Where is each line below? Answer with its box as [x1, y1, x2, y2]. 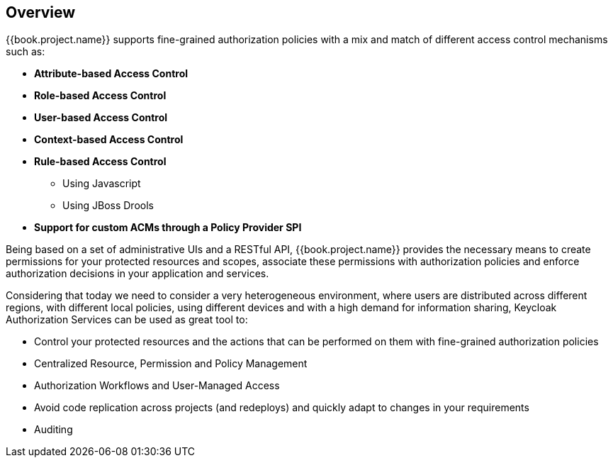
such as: [6, 45, 45, 58]
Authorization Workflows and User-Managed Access [34, 379, 280, 392]
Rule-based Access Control [34, 155, 167, 168]
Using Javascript [62, 177, 141, 190]
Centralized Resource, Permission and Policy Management [34, 357, 308, 370]
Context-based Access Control [34, 133, 184, 146]
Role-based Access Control [34, 89, 167, 102]
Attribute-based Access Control [34, 67, 189, 80]
